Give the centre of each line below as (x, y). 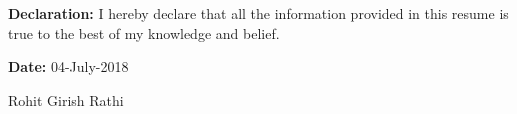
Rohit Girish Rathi (66, 99)
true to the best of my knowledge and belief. (144, 32)
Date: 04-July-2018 (68, 66)
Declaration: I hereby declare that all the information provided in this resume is (258, 13)
